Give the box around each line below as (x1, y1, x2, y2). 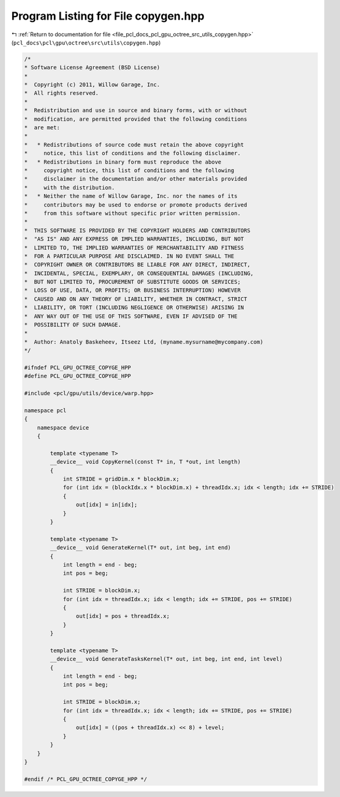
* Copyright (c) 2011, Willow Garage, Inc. (24, 81, 161, 88)
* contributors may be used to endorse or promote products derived (24, 201, 247, 208)
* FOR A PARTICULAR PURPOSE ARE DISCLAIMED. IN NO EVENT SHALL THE (24, 252, 235, 260)
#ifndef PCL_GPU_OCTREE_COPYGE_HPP (24, 364, 131, 371)
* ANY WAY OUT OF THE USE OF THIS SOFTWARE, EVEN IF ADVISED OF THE (24, 312, 238, 320)
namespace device (37, 424, 89, 431)
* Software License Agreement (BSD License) (24, 64, 161, 71)
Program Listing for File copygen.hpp (11, 9, 205, 23)
